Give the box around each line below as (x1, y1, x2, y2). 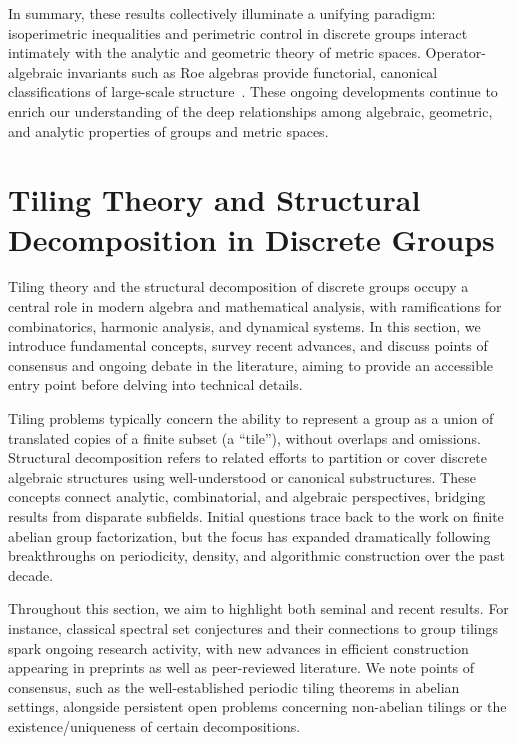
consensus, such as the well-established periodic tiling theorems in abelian (8, 676, 460, 697)
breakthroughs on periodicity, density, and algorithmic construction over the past (8, 545, 505, 566)
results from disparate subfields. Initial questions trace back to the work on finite (8, 506, 504, 526)
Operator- (425, 42, 486, 63)
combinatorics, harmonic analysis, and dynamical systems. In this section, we (8, 315, 481, 336)
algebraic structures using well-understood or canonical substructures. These (8, 466, 476, 487)
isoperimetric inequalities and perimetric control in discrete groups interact (8, 22, 468, 43)
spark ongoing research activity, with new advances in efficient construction (8, 637, 469, 658)
